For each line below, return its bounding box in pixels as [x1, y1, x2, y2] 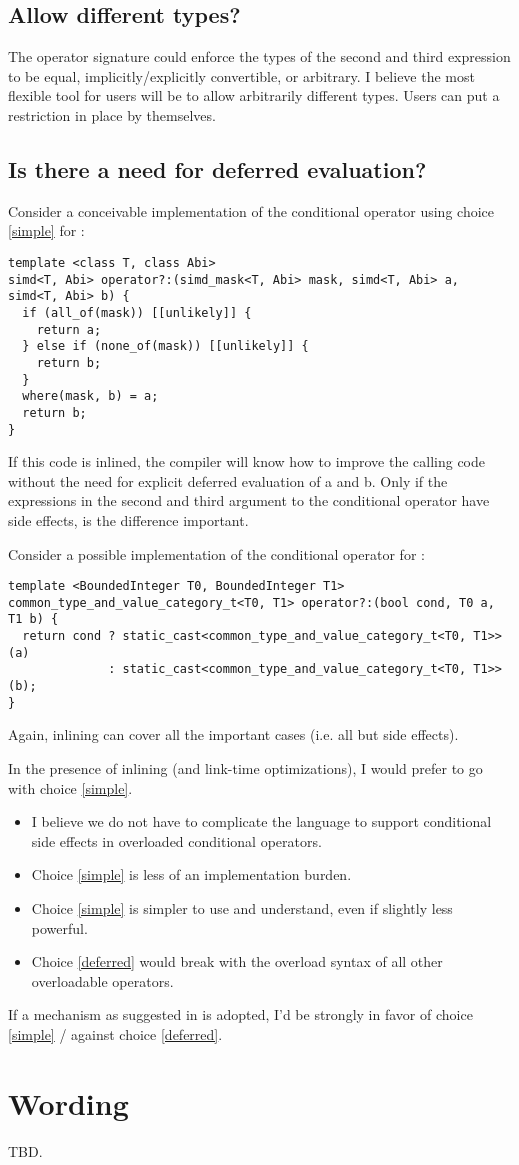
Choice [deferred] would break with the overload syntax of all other [31, 951, 443, 972]
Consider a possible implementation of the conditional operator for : [8, 543, 425, 564]
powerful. [31, 917, 88, 938]
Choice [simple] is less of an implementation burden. [31, 864, 352, 885]
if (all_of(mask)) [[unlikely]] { [22, 305, 252, 320]
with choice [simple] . [8, 777, 133, 798]
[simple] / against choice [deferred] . [8, 1023, 223, 1044]
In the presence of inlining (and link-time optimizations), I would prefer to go [8, 758, 483, 778]
